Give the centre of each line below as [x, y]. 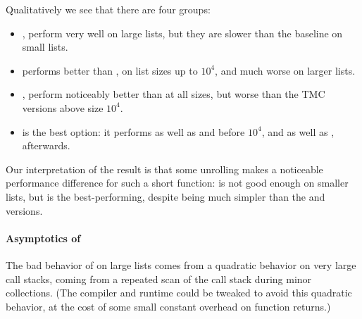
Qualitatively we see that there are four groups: [108, 9]
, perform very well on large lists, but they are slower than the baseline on [182, 33]
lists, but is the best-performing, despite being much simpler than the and [166, 196]
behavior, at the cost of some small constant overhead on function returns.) [168, 306]
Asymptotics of [43, 238]
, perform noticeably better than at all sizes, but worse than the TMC [174, 94]
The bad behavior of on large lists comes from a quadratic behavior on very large [181, 264]
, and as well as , [298, 131]
